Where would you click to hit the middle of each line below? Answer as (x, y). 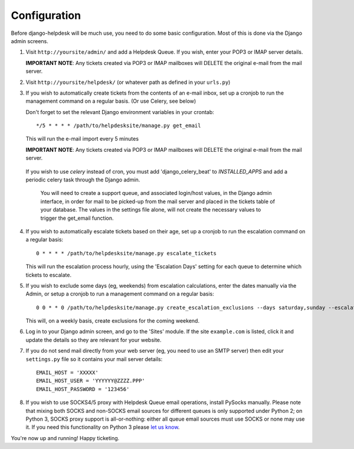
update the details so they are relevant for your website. (94, 340)
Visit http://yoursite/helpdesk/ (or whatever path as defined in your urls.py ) (128, 82)
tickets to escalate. (49, 275)
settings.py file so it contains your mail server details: (94, 359)
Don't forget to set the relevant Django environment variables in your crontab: (120, 112)
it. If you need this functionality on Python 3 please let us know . (103, 427)
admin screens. (29, 41)
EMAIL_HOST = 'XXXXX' (67, 373)
